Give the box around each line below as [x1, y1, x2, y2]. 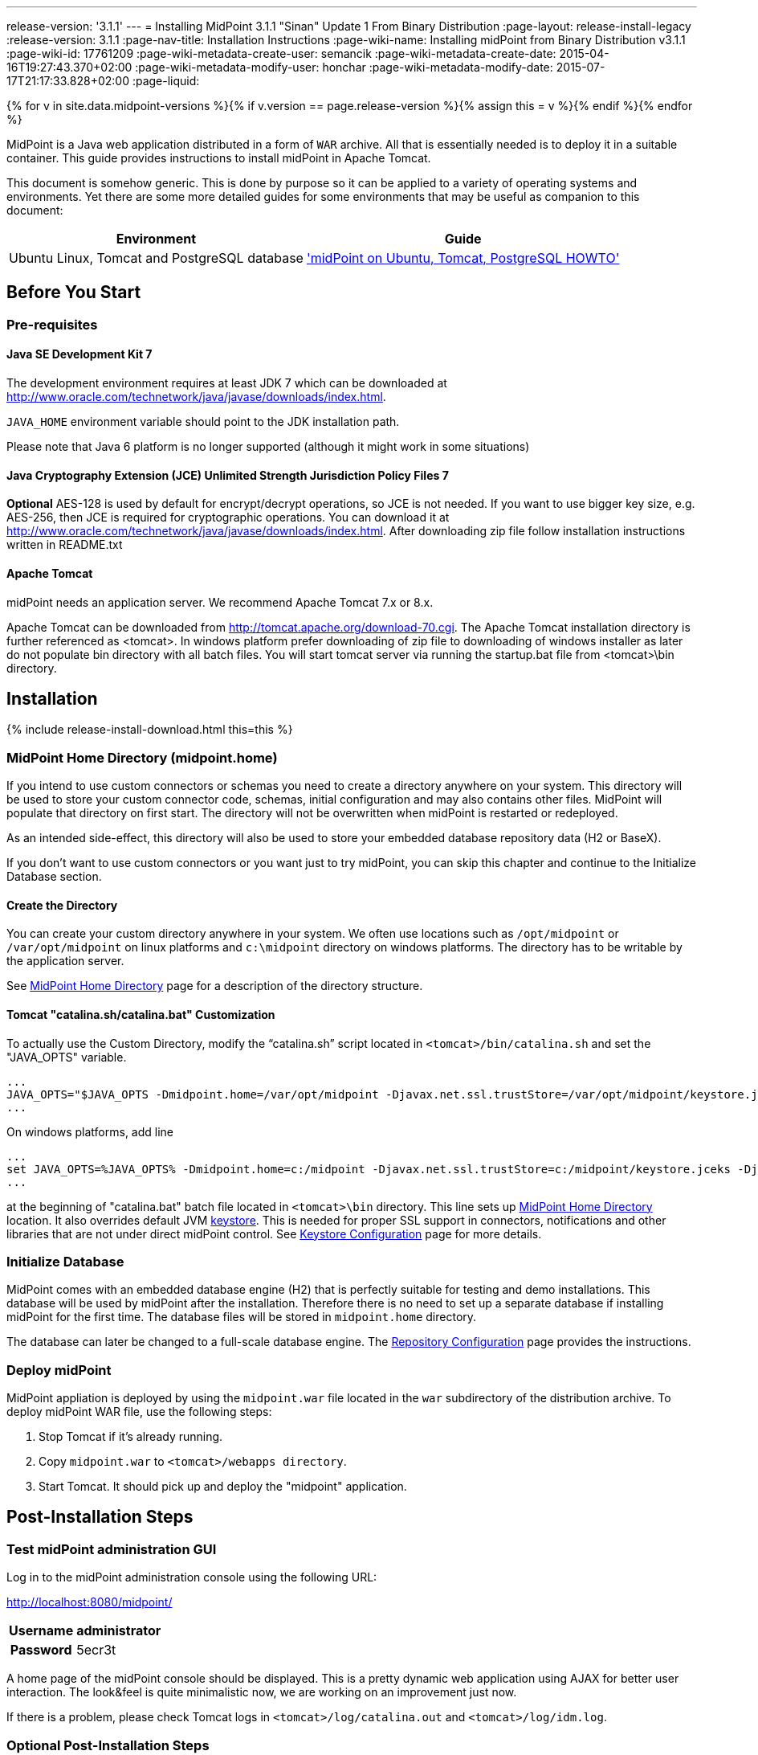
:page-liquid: [132, 74, 200, 88]
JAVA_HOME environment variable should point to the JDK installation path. [6, 415, 400, 429]
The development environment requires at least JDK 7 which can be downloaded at [6, 376, 447, 391]
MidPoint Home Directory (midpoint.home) [6, 749, 278, 766]
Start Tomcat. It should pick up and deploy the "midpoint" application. [39, 1479, 407, 1494]
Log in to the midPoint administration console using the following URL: [6, 1570, 377, 1585]
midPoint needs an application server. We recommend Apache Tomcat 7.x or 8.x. [6, 595, 434, 609]
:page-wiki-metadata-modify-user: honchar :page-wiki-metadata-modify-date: [135, 60, 553, 74]
